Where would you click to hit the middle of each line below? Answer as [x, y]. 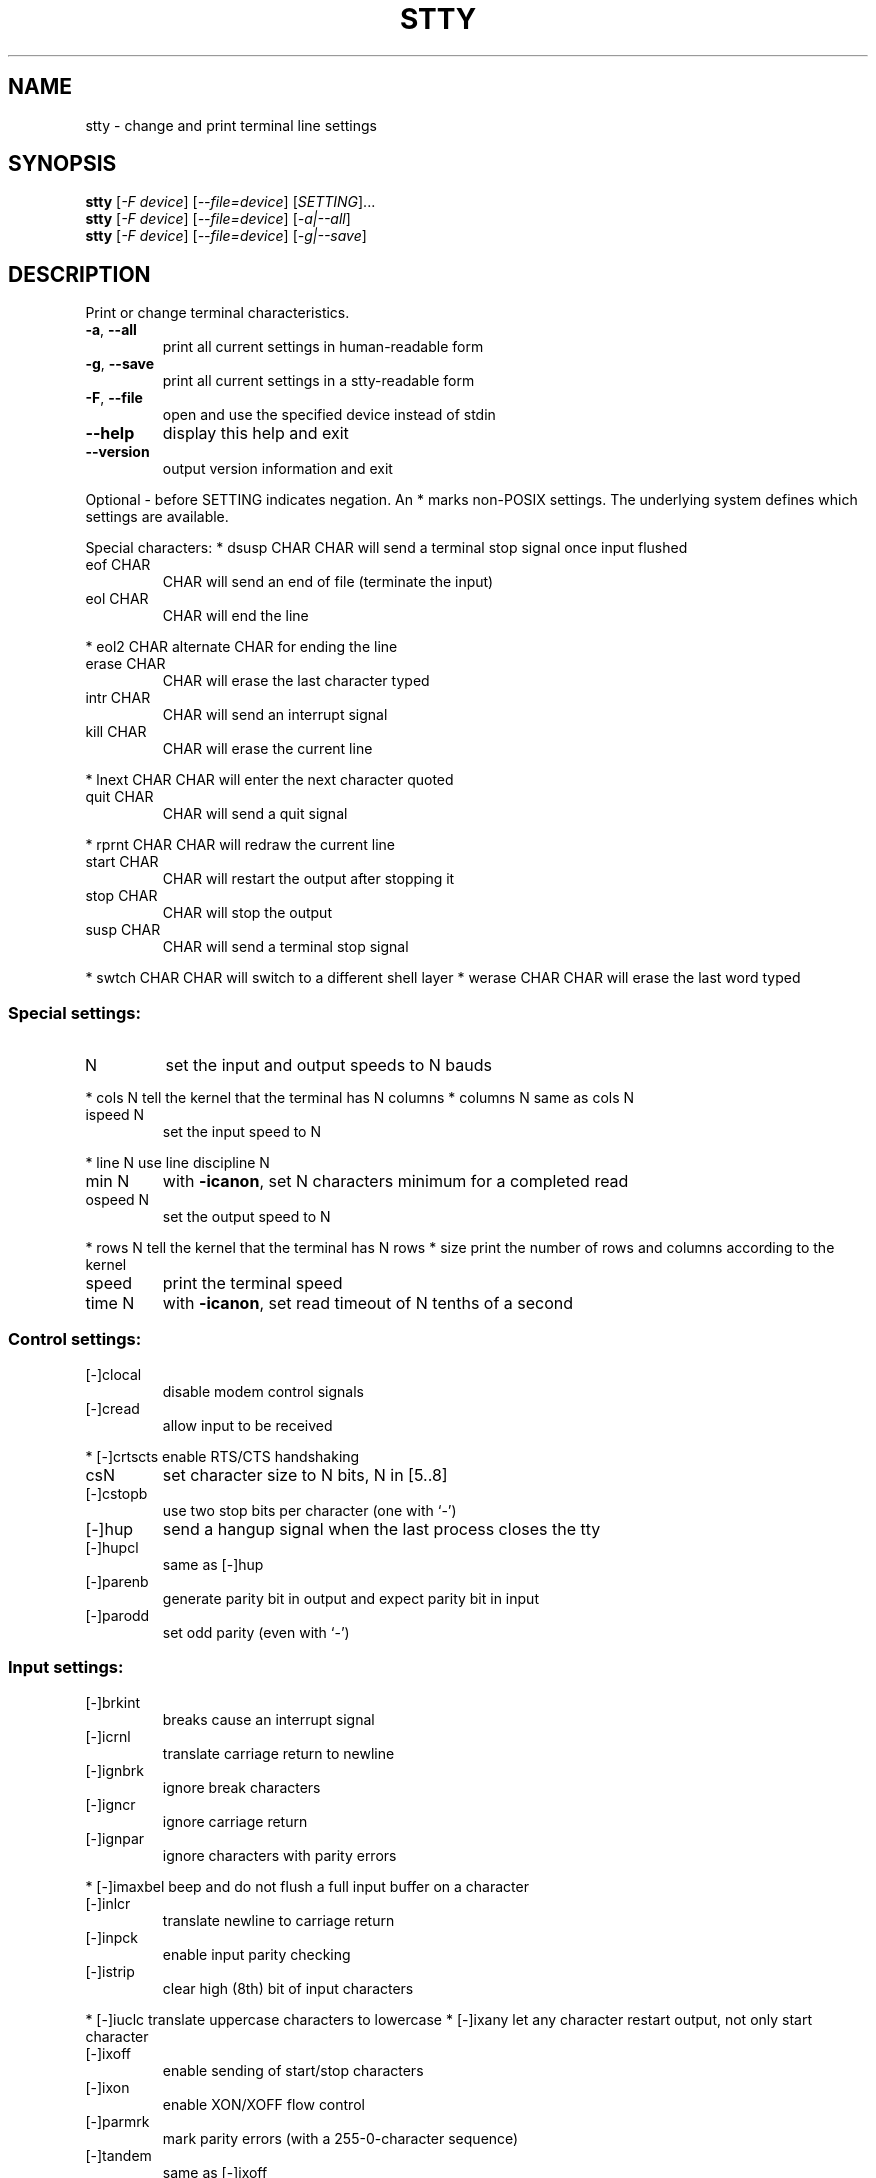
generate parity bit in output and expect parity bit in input [350, 1598]
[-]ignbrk [115, 1770]
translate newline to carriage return [278, 1920]
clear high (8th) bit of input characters [288, 1988]
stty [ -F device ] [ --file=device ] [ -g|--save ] [226, 236]
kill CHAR [116, 732]
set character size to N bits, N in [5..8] [305, 1474]
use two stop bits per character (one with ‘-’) [309, 1510]
